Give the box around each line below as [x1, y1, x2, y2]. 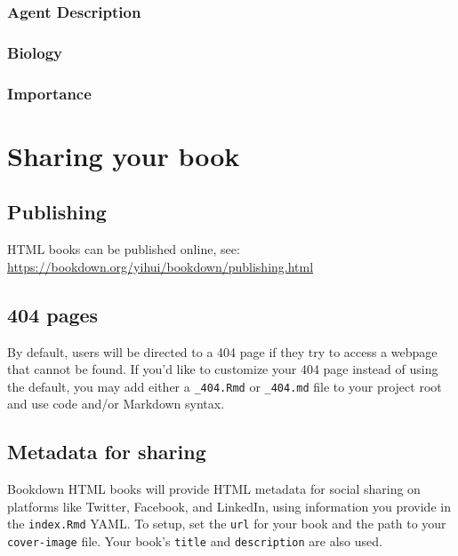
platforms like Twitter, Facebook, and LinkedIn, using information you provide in [7, 496, 451, 515]
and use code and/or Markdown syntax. [7, 394, 225, 413]
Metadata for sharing [7, 438, 206, 465]
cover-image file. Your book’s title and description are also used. [7, 531, 382, 550]
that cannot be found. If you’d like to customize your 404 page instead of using [7, 360, 438, 378]
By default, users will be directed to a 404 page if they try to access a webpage [7, 342, 438, 361]
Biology [7, 41, 62, 63]
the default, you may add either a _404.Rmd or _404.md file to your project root [7, 377, 442, 395]
